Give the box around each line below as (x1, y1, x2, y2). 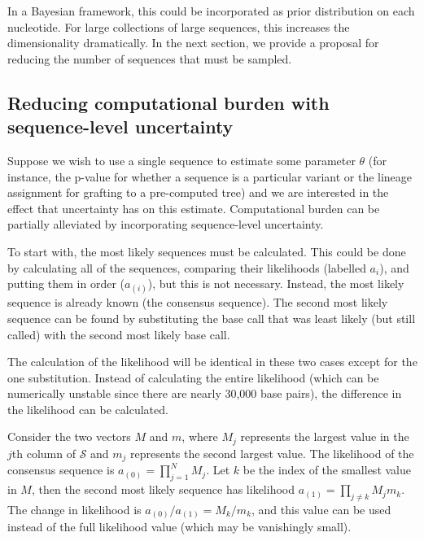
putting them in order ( (7, 275, 125, 292)
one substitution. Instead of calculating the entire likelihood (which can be (7, 369, 379, 386)
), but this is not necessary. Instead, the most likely (147, 275, 404, 292)
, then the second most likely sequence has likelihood (31, 481, 295, 498)
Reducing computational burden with (7, 89, 330, 115)
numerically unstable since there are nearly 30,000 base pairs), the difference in (7, 385, 402, 402)
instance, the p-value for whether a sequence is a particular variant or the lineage (7, 168, 413, 185)
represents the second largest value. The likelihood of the (130, 444, 414, 461)
